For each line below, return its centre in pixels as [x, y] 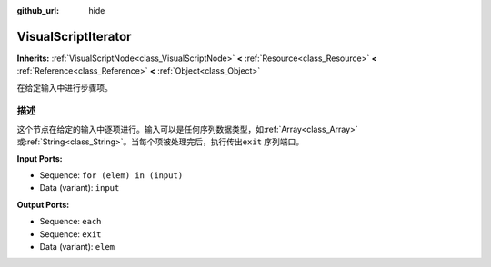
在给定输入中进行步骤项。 [65, 87]
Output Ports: [43, 204]
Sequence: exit [70, 234]
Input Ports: [40, 158]
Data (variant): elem [77, 246]
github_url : [38, 10]
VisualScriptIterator [74, 36]
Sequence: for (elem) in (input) [111, 175]
